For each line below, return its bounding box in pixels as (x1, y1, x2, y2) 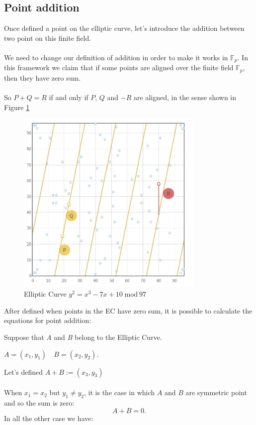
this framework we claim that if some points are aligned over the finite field (4, 62, 234, 73)
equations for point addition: (4, 315, 91, 325)
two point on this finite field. (4, 32, 91, 43)
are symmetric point (185, 387, 247, 398)
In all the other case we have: (4, 413, 93, 423)
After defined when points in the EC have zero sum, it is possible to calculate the (4, 305, 253, 316)
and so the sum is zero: (4, 398, 75, 408)
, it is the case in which (84, 387, 155, 398)
